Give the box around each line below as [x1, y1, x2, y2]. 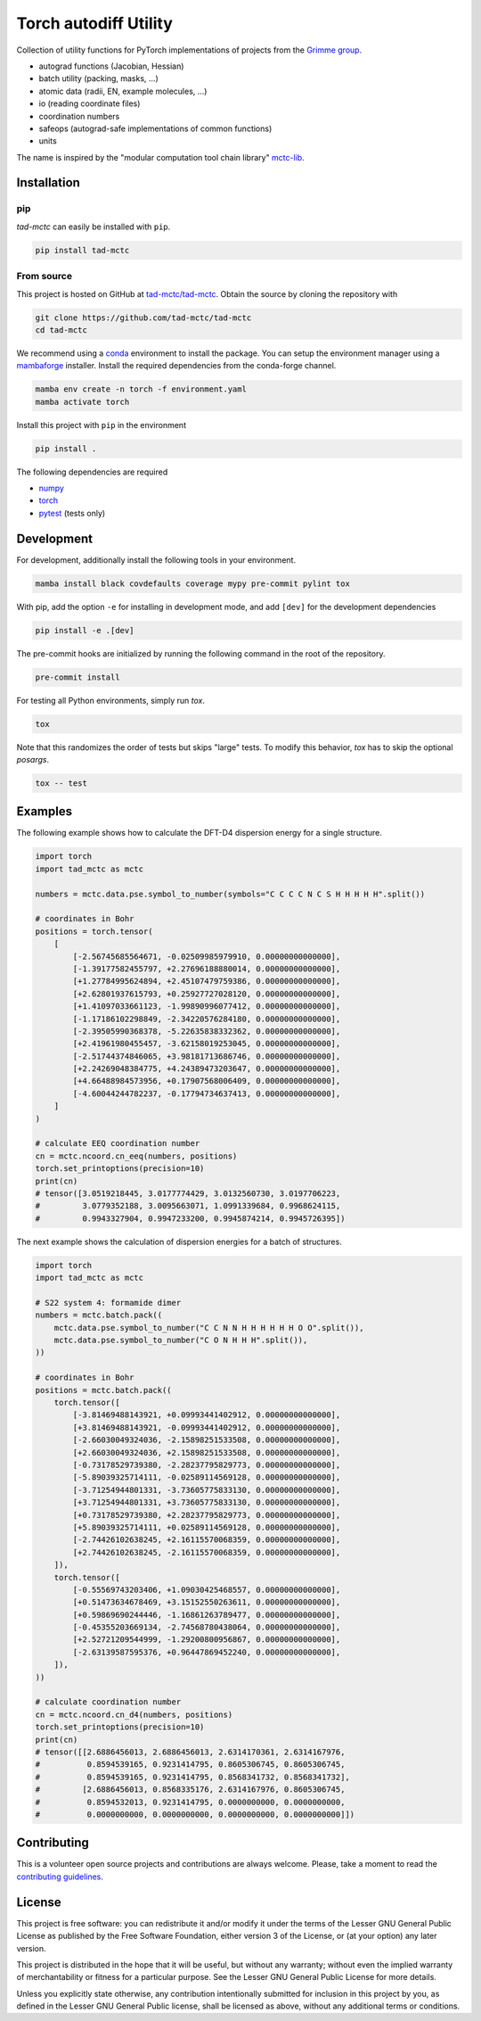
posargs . [16, 754, 50, 764]
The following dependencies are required [16, 466, 168, 477]
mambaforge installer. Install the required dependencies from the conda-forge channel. [16, 360, 337, 371]
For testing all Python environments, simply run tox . [16, 695, 205, 705]
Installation [16, 175, 80, 191]
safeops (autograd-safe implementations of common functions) [38, 123, 273, 134]
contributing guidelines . [16, 1871, 104, 1882]
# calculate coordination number [35, 1697, 182, 1707]
